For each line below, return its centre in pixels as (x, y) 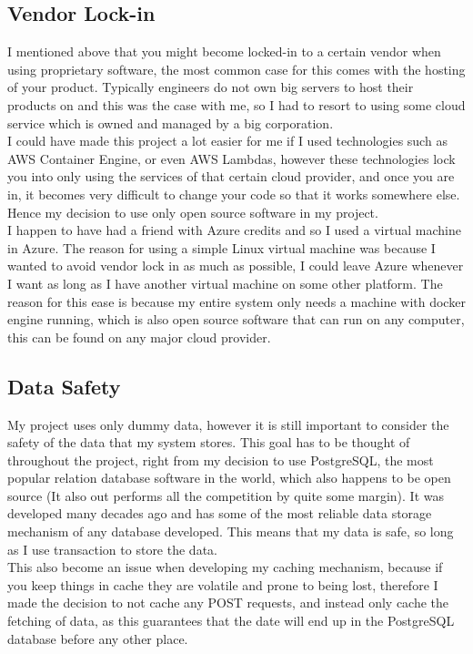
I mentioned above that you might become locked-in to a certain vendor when (224, 51)
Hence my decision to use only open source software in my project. (193, 212)
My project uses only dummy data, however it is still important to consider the (228, 424)
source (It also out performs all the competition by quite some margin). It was (226, 495)
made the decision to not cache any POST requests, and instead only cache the (228, 603)
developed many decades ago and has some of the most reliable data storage (220, 513)
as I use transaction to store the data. (112, 549)
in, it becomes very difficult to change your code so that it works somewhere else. (234, 194)
